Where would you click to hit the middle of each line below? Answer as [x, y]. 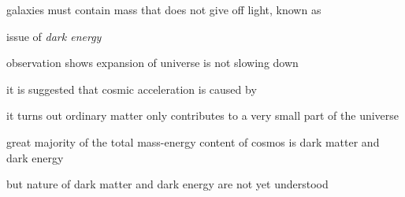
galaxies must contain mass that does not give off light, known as [164, 9]
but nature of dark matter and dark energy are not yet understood [167, 184]
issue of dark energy [54, 36]
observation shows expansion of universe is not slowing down [152, 63]
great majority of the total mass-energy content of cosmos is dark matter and [193, 141]
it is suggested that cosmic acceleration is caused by [132, 89]
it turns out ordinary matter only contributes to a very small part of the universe [203, 115]
